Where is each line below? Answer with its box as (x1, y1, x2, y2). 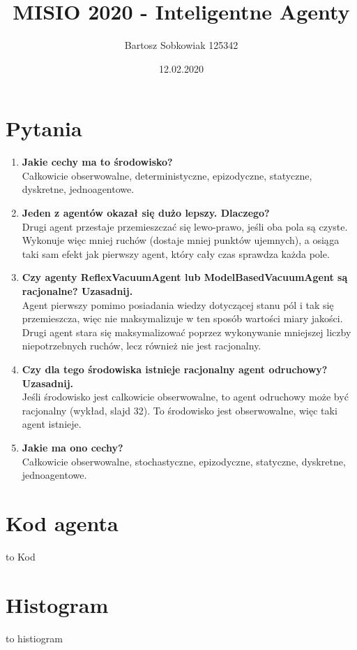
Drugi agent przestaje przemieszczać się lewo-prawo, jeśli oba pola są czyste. (22, 219, 348, 233)
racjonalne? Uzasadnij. (22, 284, 133, 298)
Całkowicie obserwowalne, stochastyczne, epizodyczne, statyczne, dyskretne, (22, 454, 346, 468)
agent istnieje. (22, 417, 82, 431)
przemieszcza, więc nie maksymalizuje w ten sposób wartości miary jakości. (22, 311, 343, 326)
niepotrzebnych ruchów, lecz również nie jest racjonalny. (22, 338, 261, 353)
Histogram (6, 590, 109, 619)
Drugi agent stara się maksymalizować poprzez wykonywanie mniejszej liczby (22, 324, 351, 339)
